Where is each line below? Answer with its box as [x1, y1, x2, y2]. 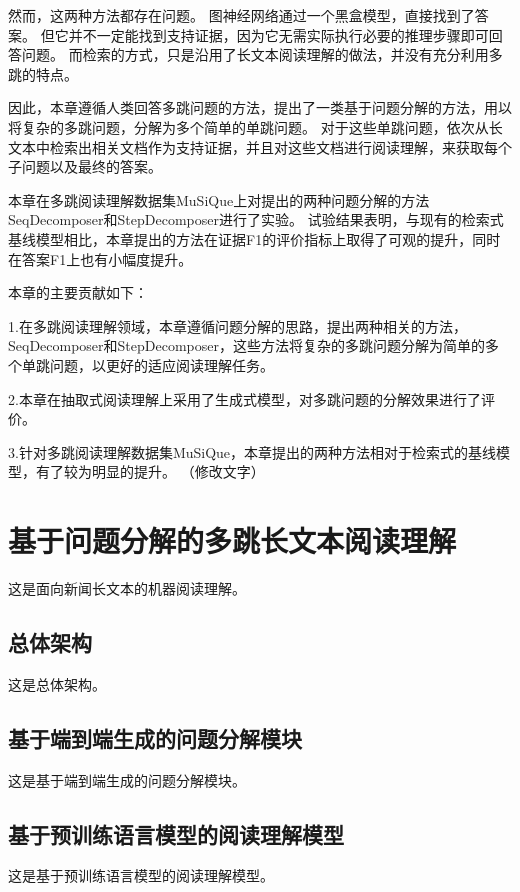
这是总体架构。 [8, 673, 106, 694]
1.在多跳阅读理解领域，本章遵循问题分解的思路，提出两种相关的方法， [8, 315, 467, 336]
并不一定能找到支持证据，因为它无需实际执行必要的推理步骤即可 [68, 24, 489, 45]
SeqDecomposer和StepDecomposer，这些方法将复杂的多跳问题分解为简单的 [8, 335, 485, 356]
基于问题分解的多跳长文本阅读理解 [8, 520, 457, 561]
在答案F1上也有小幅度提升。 [8, 248, 193, 269]
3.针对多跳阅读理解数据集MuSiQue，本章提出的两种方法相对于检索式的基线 [8, 441, 497, 462]
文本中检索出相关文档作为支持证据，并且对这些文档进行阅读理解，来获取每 [8, 136, 498, 157]
